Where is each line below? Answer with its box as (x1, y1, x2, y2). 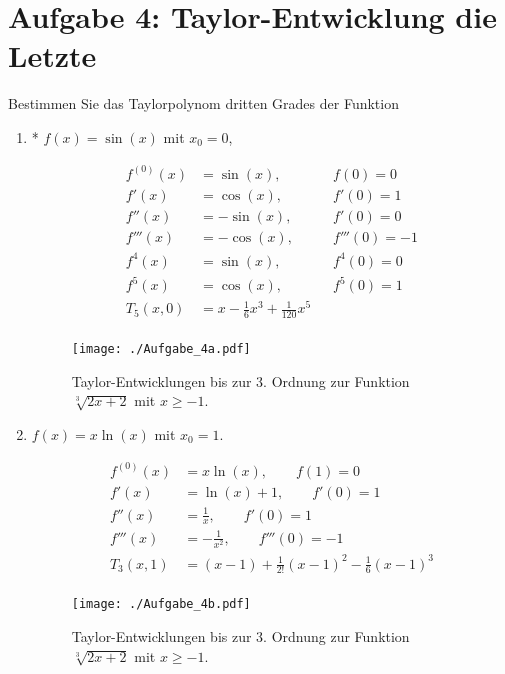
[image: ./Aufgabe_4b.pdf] (71, 597, 251, 612)
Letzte (8, 35, 97, 76)
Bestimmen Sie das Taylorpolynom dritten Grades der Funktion (8, 93, 399, 114)
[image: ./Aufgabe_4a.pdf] (71, 342, 251, 357)
